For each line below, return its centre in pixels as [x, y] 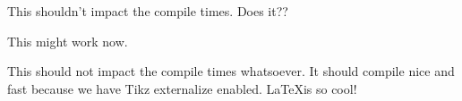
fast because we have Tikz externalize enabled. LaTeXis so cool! [182, 88]
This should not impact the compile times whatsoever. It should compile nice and [231, 71]
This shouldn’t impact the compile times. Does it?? [148, 11]
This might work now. [68, 41]
